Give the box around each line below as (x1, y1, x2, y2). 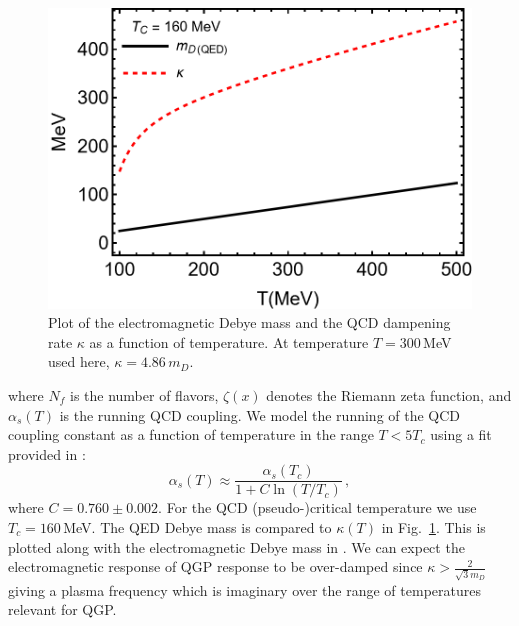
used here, (48, 351, 110, 372)
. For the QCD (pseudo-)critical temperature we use (158, 497, 477, 518)
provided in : (8, 443, 86, 464)
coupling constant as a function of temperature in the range (8, 424, 374, 445)
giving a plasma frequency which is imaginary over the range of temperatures (8, 579, 481, 600)
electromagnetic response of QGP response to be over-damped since (8, 556, 423, 577)
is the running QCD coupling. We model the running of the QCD (59, 404, 461, 425)
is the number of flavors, (69, 384, 219, 405)
